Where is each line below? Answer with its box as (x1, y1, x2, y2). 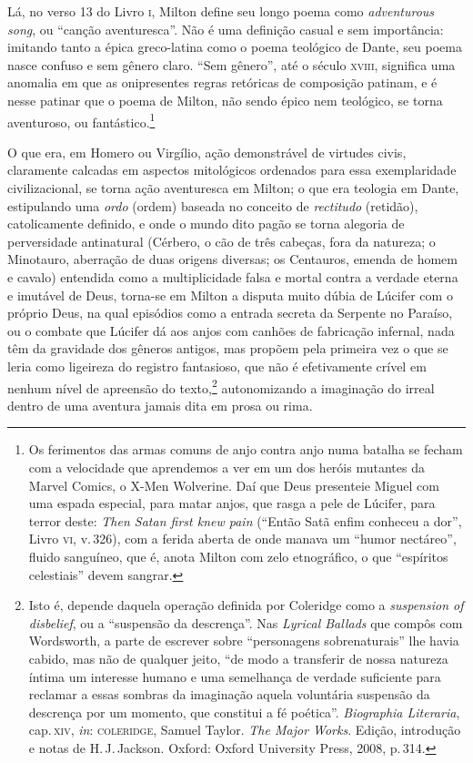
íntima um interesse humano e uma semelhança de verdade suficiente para (28, 666, 441, 686)
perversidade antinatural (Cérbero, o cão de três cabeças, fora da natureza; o (7, 231, 436, 250)
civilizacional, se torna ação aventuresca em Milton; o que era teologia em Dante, (7, 178, 459, 197)
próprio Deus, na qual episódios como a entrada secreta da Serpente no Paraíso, (7, 303, 453, 322)
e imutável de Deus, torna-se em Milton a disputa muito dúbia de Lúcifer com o (7, 285, 453, 304)
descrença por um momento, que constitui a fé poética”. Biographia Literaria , (28, 702, 460, 721)
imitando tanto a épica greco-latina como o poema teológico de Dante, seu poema (7, 37, 462, 56)
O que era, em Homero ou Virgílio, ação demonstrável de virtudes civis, (7, 142, 407, 161)
